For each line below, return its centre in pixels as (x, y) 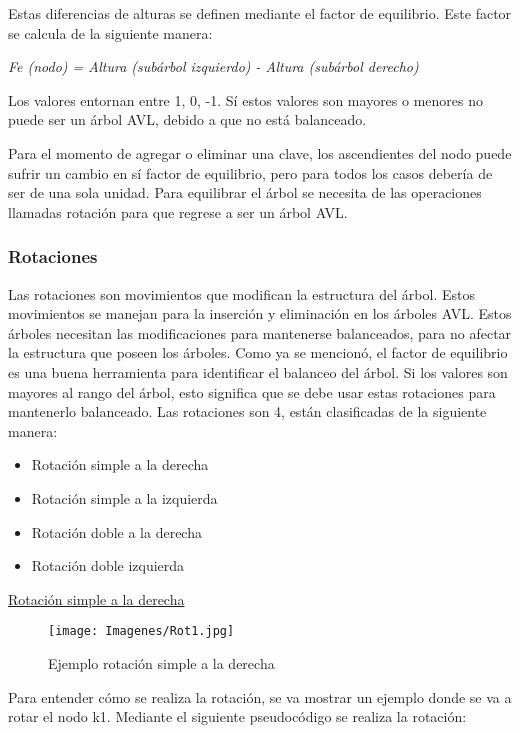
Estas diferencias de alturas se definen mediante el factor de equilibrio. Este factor (260, 13)
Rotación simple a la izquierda (124, 497)
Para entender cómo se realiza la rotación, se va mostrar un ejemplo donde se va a (260, 696)
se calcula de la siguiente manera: (110, 32)
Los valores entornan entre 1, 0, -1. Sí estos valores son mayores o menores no (246, 99)
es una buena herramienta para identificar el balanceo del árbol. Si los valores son (258, 371)
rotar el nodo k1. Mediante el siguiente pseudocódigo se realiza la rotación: (237, 716)
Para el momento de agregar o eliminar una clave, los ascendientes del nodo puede (260, 152)
